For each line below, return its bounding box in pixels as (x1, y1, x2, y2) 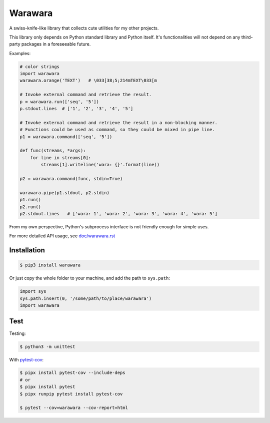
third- (241, 34, 253, 40)
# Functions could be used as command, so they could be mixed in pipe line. (19, 127, 215, 133)
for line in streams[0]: (30, 155, 91, 160)
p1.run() (19, 197, 41, 203)
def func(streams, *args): (19, 148, 86, 154)
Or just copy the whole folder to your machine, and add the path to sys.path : (9, 275, 170, 281)
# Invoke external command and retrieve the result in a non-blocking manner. (19, 120, 217, 125)
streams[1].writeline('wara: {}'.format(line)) (40, 162, 160, 168)
